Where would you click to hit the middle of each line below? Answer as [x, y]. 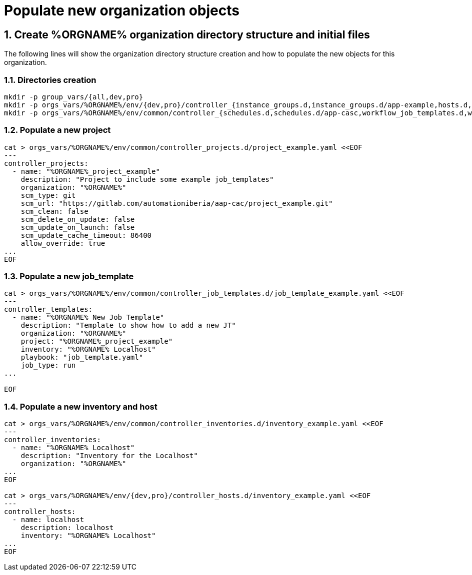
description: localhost [67, 528]
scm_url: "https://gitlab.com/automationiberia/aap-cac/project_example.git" [177, 203]
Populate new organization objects [122, 10]
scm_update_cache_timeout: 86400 [86, 235]
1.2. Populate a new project [57, 130]
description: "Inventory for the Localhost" [109, 456]
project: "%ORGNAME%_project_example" [97, 341]
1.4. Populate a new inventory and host [81, 406]
